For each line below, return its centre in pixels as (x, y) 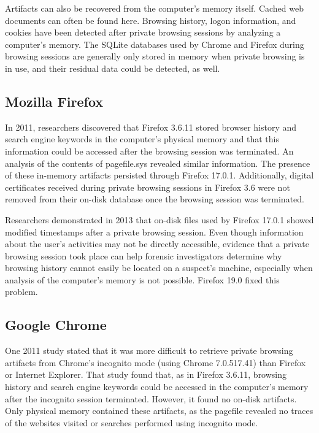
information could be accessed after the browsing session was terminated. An (149, 151)
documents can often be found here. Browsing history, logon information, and (151, 20)
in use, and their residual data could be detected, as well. (113, 68)
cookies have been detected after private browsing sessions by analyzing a (143, 32)
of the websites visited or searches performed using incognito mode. (132, 422)
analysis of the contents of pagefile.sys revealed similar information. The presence (158, 163)
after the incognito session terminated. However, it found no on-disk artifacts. (151, 398)
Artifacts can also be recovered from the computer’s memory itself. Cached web (154, 8)
